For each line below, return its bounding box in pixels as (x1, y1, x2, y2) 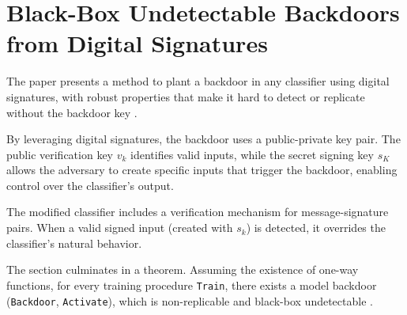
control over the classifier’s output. (6, 176, 174, 193)
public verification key (6, 146, 114, 162)
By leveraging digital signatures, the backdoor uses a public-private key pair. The (6, 131, 401, 147)
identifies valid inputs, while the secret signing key (130, 146, 374, 162)
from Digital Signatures (6, 27, 268, 59)
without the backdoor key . (6, 104, 138, 120)
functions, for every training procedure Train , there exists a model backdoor (6, 276, 377, 293)
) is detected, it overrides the (246, 219, 386, 236)
